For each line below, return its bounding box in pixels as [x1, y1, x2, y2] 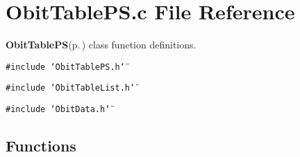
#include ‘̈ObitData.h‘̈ [6, 104, 110, 115]
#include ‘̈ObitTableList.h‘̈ [6, 83, 135, 93]
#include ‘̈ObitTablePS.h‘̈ [6, 62, 125, 72]
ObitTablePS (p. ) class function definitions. [6, 37, 197, 52]
